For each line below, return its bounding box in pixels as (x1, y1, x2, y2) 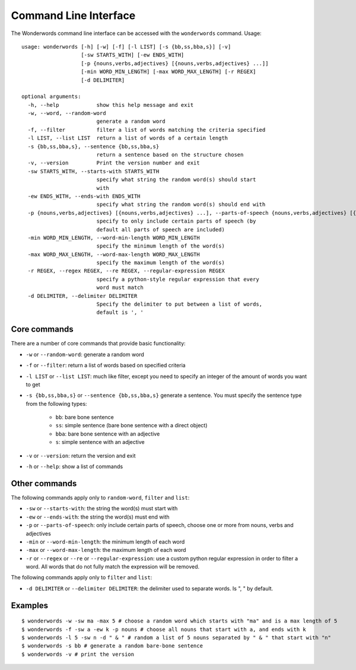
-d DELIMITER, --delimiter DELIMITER (27, 293, 138, 299)
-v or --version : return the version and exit (26, 452, 136, 459)
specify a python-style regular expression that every (96, 276, 259, 282)
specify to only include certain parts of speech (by (96, 218, 256, 225)
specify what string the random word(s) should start (96, 176, 256, 183)
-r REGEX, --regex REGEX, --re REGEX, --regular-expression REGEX (27, 268, 225, 274)
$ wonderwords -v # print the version (21, 650, 135, 658)
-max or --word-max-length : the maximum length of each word (26, 547, 186, 554)
